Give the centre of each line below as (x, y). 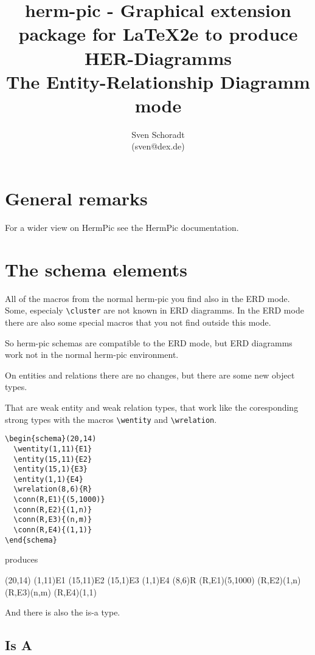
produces (22, 559)
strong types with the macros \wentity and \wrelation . (111, 419)
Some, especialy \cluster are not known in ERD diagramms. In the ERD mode (154, 310)
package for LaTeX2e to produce (158, 34)
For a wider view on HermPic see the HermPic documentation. (122, 227)
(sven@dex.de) (158, 146)
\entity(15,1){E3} (51, 469)
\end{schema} (31, 540)
